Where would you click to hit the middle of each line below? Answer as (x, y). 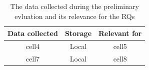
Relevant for (120, 33)
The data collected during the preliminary (74, 6)
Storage (78, 33)
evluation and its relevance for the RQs (75, 16)
